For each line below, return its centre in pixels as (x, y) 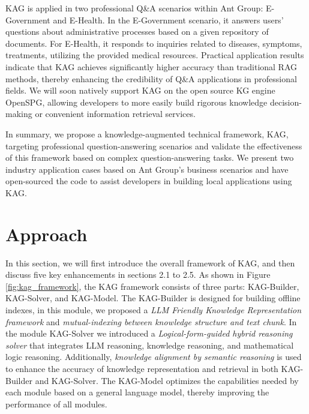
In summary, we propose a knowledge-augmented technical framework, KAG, (147, 133)
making (19, 114)
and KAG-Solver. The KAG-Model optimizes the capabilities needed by (167, 380)
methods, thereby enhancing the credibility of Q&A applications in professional (151, 78)
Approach (46, 234)
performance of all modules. (56, 403)
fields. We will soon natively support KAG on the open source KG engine (140, 90)
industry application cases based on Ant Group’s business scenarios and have (147, 169)
